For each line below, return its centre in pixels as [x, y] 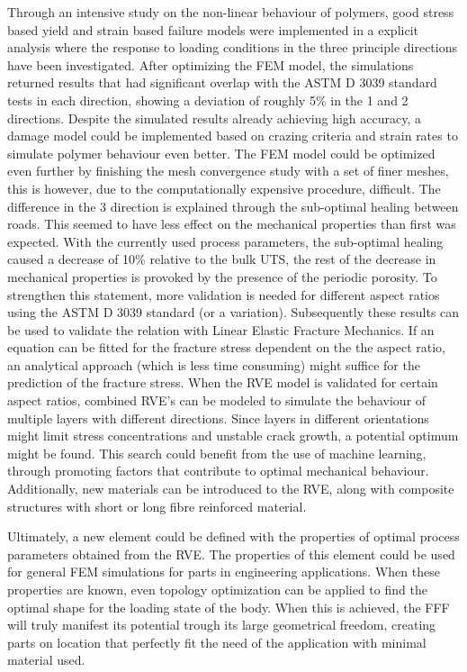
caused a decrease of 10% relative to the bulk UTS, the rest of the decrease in [222, 259]
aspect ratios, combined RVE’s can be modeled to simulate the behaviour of [217, 400]
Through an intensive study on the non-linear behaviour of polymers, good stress [231, 12]
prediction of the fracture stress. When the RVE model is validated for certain [223, 382]
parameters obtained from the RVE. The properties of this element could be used [231, 554]
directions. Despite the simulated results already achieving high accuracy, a [215, 118]
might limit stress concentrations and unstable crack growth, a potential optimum [233, 436]
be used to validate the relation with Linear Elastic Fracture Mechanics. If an [221, 329]
